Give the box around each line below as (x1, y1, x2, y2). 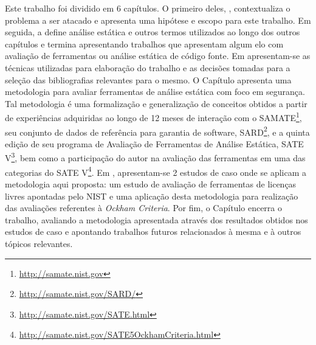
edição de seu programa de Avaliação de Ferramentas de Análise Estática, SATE (5, 137, 304, 150)
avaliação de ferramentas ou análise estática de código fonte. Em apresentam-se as (5, 49, 311, 62)
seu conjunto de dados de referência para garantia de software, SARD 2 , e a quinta (5, 124, 310, 138)
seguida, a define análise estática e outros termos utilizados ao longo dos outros (5, 26, 300, 38)
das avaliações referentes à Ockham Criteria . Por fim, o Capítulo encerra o (5, 201, 282, 214)
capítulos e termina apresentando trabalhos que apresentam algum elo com (5, 37, 284, 50)
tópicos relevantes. (5, 237, 73, 249)
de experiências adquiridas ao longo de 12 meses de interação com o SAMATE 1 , (5, 110, 302, 124)
